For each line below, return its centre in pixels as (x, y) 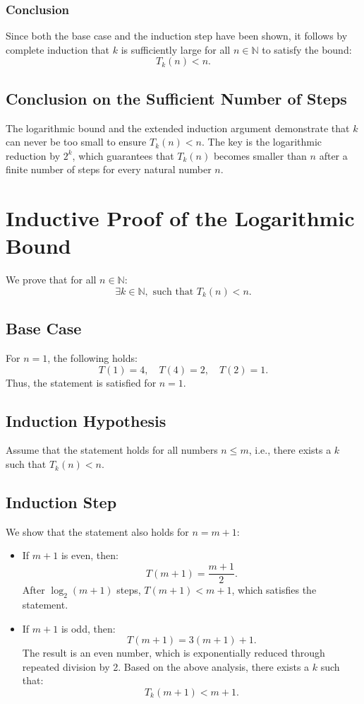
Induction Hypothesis (86, 420)
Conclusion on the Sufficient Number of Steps (176, 98)
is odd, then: (88, 628)
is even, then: (90, 555)
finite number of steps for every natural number (109, 169)
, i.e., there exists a (290, 450)
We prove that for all (51, 280)
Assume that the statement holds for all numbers (112, 450)
